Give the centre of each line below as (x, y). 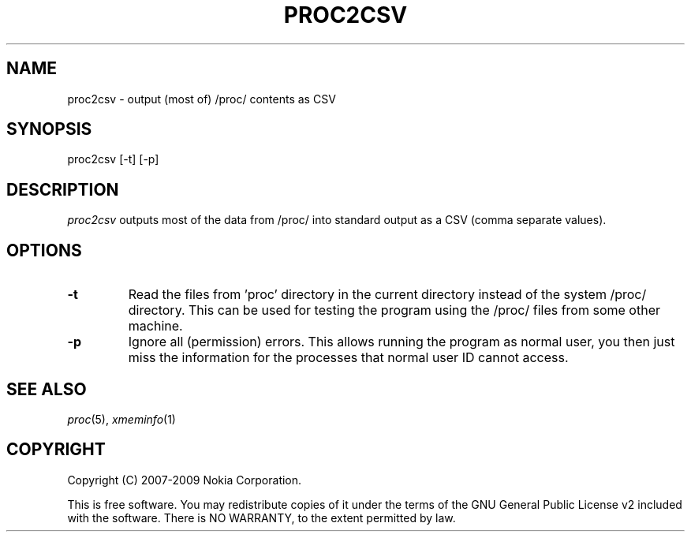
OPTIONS (44, 250)
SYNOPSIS (49, 129)
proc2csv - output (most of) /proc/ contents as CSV (202, 99)
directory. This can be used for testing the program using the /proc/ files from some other (394, 310)
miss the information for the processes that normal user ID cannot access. (348, 358)
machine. (155, 326)
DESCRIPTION (63, 189)
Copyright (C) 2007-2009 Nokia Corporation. (185, 480)
